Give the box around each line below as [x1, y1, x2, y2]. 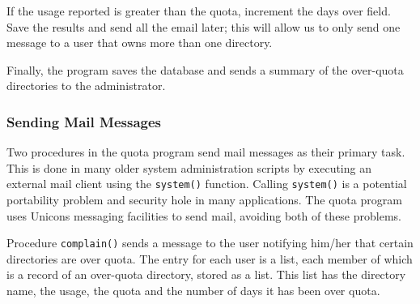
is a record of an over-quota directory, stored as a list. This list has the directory [6, 266, 406, 283]
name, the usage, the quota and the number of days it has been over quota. [6, 282, 380, 299]
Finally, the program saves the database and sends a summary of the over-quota [6, 61, 404, 78]
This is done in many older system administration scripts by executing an [6, 159, 371, 176]
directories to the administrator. [6, 77, 166, 94]
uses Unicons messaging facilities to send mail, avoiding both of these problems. [6, 207, 401, 224]
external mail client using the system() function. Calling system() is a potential [6, 175, 407, 192]
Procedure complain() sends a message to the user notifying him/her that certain [6, 234, 414, 251]
